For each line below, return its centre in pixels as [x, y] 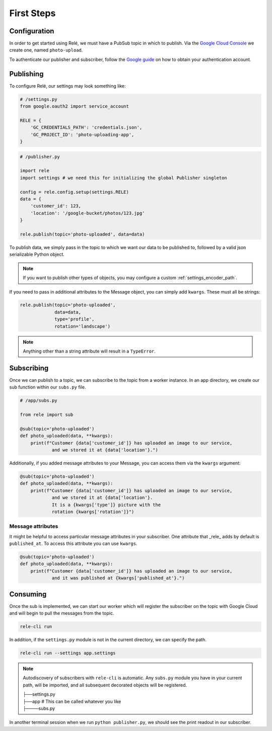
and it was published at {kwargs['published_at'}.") [118, 578]
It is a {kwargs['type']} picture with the [106, 505]
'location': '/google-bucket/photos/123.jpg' [88, 213]
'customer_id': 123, [56, 206]
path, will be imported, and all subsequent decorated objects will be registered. [105, 685]
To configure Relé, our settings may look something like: [67, 86]
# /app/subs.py [39, 401]
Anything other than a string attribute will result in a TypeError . [89, 351]
